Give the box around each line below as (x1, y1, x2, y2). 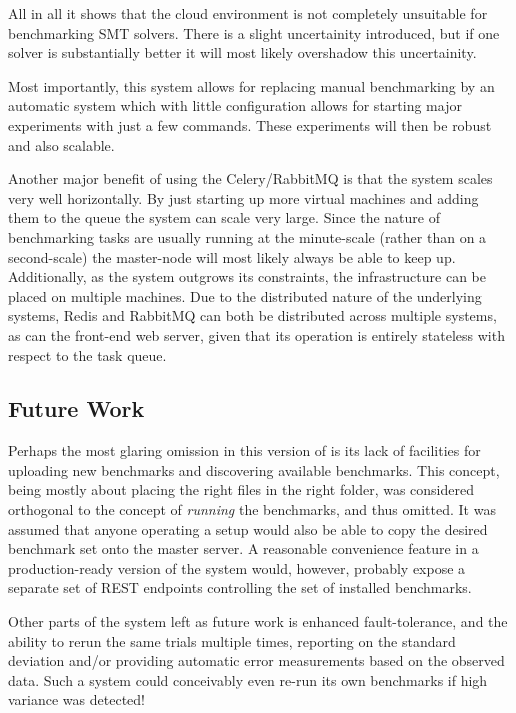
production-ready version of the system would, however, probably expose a (8, 557, 466, 578)
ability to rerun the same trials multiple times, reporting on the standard (8, 630, 456, 651)
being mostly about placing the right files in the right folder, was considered (8, 479, 474, 500)
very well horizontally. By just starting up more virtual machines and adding (8, 187, 479, 208)
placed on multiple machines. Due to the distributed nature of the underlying (8, 285, 482, 306)
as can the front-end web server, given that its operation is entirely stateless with (8, 324, 505, 345)
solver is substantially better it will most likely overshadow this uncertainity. (8, 42, 477, 63)
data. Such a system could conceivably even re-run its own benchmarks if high (8, 669, 488, 690)
